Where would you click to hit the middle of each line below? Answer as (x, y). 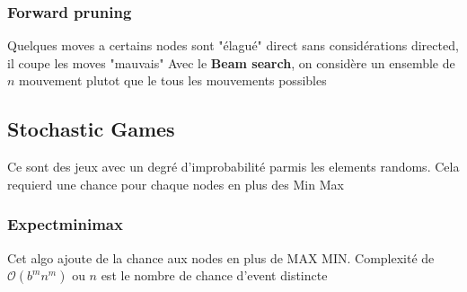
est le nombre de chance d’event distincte (214, 275)
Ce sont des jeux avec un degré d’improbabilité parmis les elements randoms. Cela (233, 167)
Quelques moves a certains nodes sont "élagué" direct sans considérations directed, (233, 45)
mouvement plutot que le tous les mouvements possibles (173, 80)
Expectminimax (65, 224)
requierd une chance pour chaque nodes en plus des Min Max (176, 184)
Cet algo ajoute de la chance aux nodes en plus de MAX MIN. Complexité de (221, 257)
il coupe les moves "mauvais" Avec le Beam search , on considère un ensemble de (231, 62)
